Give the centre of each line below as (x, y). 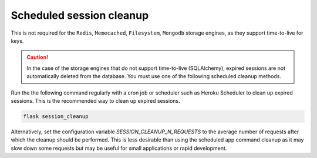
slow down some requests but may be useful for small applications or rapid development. (119, 148)
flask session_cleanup (56, 116)
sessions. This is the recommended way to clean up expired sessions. (95, 100)
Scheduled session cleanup (80, 15)
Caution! (38, 57)
